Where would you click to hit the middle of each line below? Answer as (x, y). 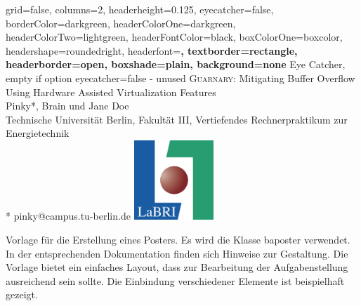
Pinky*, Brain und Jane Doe (67, 106)
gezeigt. (22, 294)
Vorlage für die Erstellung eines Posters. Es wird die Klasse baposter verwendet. (178, 239)
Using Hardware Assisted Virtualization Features (111, 92)
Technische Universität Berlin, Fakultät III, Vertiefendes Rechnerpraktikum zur (177, 119)
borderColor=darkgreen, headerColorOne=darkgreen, (121, 23)
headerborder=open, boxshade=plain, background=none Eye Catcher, (176, 64)
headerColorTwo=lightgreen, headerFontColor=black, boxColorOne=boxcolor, (174, 37)
